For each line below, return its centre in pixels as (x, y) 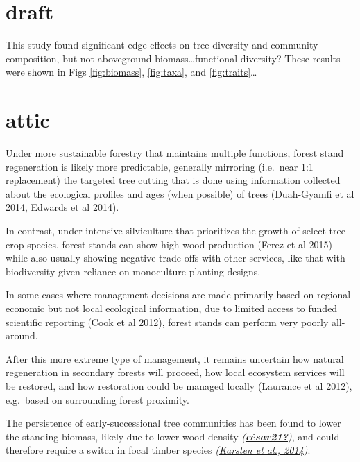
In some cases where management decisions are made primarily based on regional (178, 294)
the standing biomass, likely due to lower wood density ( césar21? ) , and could (173, 436)
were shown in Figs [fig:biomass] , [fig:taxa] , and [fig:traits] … (131, 72)
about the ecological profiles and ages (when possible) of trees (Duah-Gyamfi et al (180, 193)
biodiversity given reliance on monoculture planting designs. (133, 271)
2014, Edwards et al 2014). (62, 207)
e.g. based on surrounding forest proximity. (97, 399)
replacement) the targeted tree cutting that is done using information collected (173, 180)
